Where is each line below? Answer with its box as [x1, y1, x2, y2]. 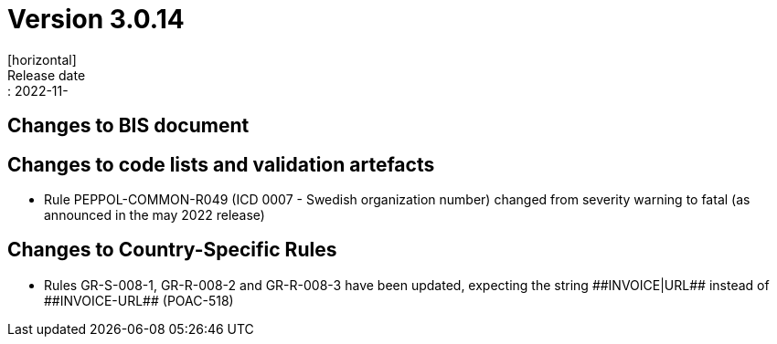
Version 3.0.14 [7, 4, 185, 35]
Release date [7, 67, 86, 83]
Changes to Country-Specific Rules [7, 238, 337, 262]
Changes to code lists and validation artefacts [7, 152, 435, 176]
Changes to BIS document [7, 114, 250, 138]
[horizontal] [7, 51, 77, 68]
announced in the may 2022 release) [44, 207, 265, 224]
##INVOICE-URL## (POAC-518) [44, 292, 234, 308]
